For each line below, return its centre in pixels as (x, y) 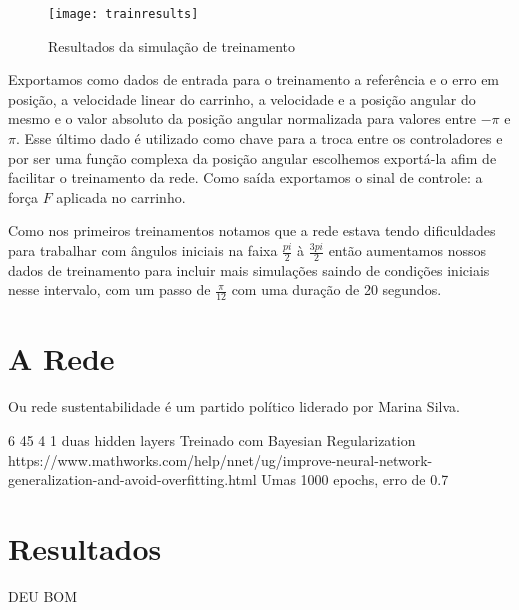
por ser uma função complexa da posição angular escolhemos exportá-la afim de (252, 157)
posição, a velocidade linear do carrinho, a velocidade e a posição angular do (242, 98)
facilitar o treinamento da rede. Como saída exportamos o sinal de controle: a (245, 177)
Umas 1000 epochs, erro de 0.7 (355, 479)
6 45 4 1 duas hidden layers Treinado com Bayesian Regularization (212, 439)
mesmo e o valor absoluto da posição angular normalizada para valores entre (242, 118)
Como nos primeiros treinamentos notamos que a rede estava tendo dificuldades (252, 230)
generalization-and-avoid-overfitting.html (132, 479)
